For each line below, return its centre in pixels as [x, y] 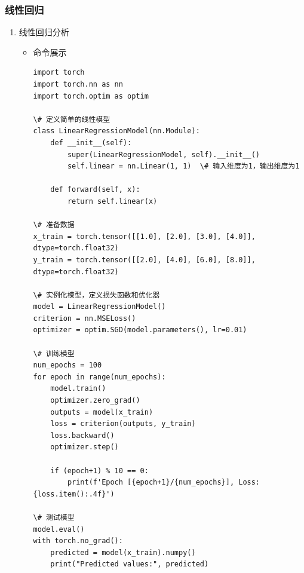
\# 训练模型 [54, 353]
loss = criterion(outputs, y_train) [123, 424]
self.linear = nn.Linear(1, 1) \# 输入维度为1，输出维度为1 [183, 166]
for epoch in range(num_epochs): [99, 377]
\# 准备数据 [54, 225]
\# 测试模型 [54, 517]
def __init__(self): [91, 143]
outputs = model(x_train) [102, 412]
